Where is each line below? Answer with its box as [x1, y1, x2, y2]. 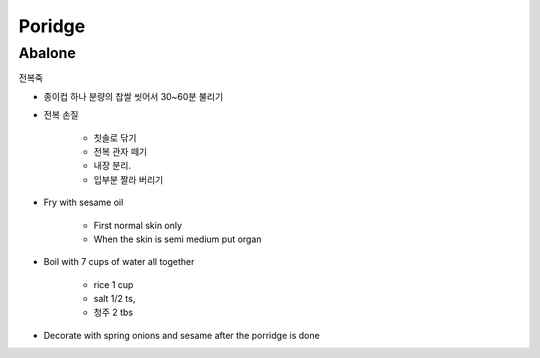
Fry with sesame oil [43, 196, 124, 209]
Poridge [18, 15, 86, 37]
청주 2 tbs [93, 306, 134, 319]
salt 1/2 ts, [93, 293, 136, 305]
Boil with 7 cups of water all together [43, 256, 195, 268]
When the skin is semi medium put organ [93, 233, 262, 245]
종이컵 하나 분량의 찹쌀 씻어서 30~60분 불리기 [43, 90, 224, 102]
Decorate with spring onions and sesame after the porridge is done [43, 329, 320, 341]
